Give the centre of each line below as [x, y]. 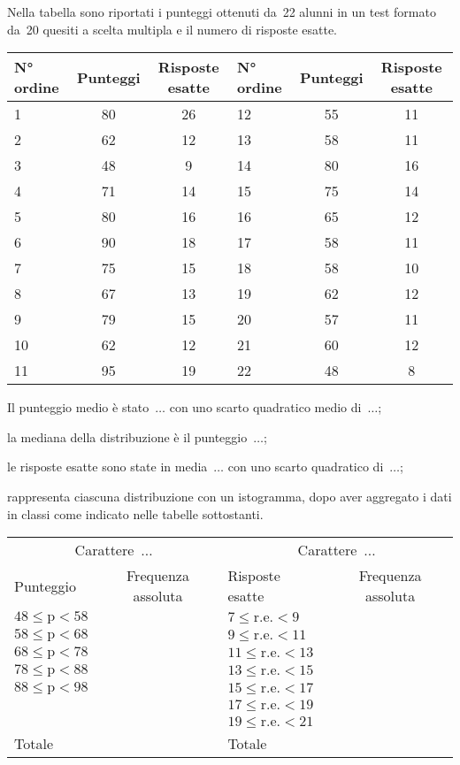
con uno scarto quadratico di [306, 467]
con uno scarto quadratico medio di [265, 407]
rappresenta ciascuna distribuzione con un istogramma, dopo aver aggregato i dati [230, 496]
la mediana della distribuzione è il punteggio [127, 436]
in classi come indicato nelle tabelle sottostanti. [135, 513]
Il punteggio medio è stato [78, 407]
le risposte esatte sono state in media [107, 467]
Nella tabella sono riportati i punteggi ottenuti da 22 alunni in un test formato [222, 11]
